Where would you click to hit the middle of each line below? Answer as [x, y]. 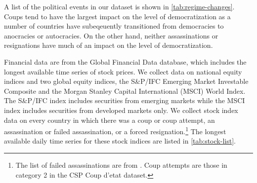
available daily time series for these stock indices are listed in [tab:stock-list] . [120, 141]
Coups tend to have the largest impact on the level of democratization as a [117, 16]
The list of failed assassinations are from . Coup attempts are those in [121, 165]
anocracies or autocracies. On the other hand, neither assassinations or [111, 35]
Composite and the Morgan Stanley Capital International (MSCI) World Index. [125, 91]
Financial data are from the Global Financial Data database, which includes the [125, 61]
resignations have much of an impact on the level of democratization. [108, 45]
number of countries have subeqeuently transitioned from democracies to [114, 26]
